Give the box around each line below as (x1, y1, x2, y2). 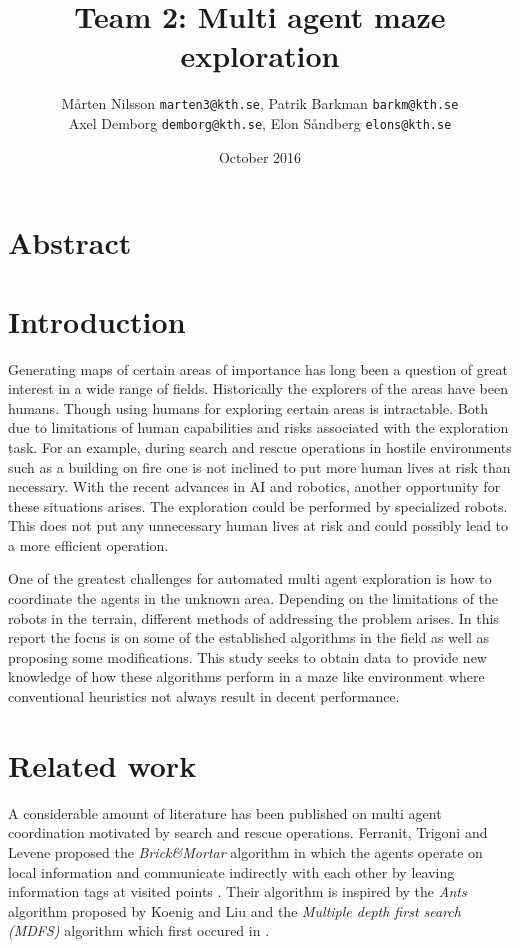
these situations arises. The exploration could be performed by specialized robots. (8, 495, 508, 516)
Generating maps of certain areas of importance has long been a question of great (8, 358, 508, 379)
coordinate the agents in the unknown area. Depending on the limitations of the (8, 588, 499, 609)
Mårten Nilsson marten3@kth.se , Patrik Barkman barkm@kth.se (61, 93, 459, 114)
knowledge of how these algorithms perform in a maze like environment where (8, 666, 485, 687)
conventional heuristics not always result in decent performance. (8, 686, 400, 707)
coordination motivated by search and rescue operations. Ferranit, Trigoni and (8, 822, 488, 843)
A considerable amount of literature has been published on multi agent (8, 802, 442, 823)
